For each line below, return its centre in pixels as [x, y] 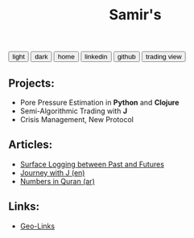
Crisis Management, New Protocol [77, 119]
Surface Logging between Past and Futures [92, 164]
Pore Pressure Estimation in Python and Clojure [99, 103]
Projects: [31, 83]
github [127, 57]
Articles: [31, 145]
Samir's [135, 15]
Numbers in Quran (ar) [57, 181]
